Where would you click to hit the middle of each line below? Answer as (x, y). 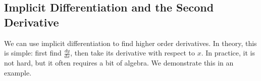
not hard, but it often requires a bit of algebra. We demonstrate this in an (119, 63)
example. (18, 72)
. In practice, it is (228, 53)
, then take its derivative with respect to (133, 53)
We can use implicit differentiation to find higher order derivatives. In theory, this (130, 43)
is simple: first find (33, 53)
